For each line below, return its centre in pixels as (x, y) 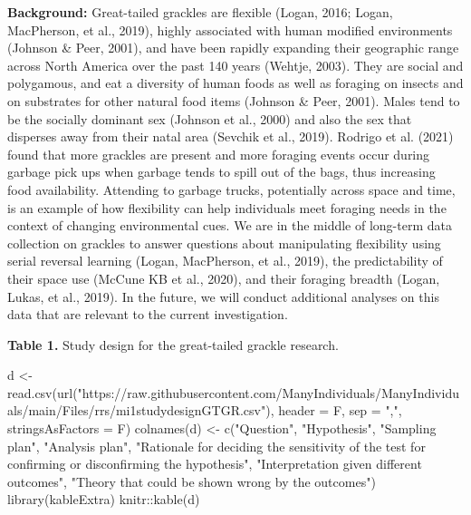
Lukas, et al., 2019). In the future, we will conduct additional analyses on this (223, 296)
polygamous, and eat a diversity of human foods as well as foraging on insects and (235, 83)
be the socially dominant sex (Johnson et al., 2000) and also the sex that (210, 118)
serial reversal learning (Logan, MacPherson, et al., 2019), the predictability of (225, 261)
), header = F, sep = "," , (334, 410)
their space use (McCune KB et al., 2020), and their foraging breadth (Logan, (224, 278)
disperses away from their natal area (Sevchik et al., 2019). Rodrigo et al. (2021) (231, 136)
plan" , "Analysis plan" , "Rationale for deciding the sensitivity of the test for (216, 446)
